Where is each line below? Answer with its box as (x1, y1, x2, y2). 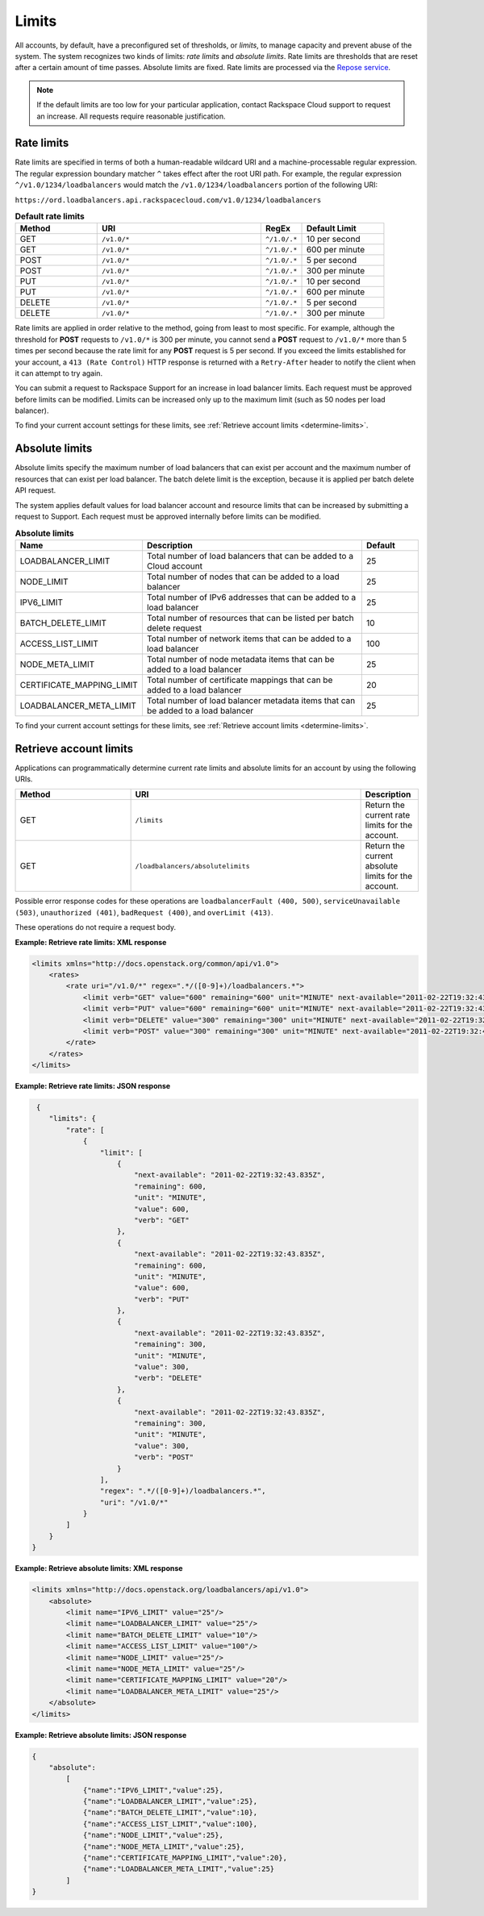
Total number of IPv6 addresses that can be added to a (146, 591, 357, 602)
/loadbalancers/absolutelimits (135, 861, 250, 870)
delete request (146, 622, 202, 633)
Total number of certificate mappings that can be (146, 674, 333, 685)
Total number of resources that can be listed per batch (146, 612, 354, 623)
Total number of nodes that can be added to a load (146, 571, 340, 582)
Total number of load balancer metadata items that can (146, 694, 356, 706)
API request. (15, 485, 56, 495)
